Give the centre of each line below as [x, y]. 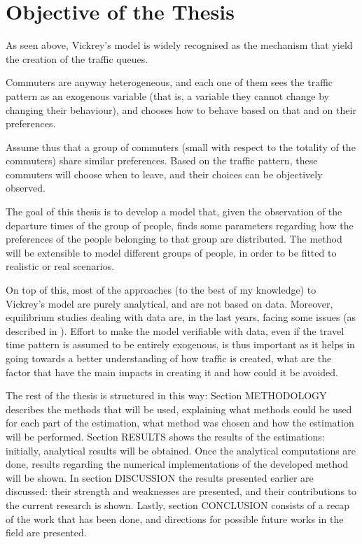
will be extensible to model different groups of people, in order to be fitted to [171, 252]
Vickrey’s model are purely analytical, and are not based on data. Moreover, [169, 303]
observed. [26, 188]
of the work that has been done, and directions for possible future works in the [175, 518]
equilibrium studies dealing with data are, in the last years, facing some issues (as [181, 317]
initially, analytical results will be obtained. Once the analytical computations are [181, 450]
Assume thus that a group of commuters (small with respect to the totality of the [181, 146]
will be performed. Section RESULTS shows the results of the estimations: [165, 436]
